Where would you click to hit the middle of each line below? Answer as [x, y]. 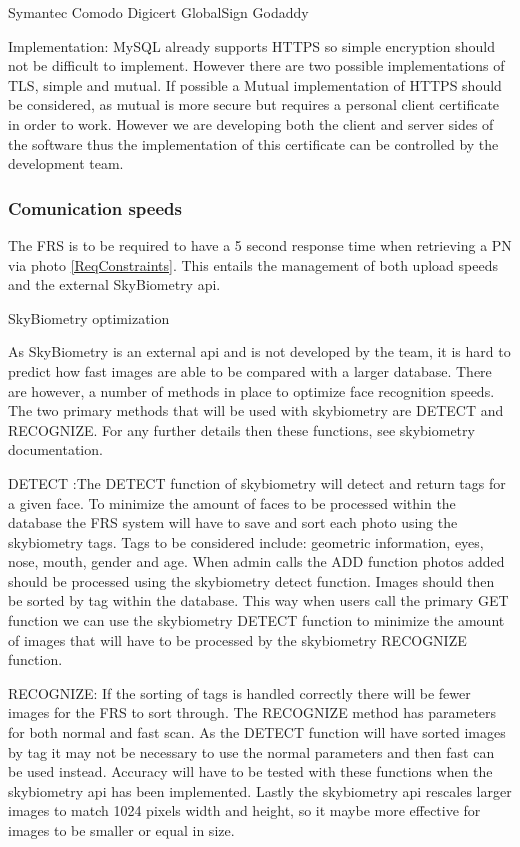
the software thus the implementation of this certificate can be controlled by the [253, 143]
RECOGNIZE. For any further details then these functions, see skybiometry [241, 429]
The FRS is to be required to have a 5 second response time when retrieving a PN [260, 244]
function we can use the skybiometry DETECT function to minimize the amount [256, 620]
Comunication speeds [95, 207]
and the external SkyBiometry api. [114, 284]
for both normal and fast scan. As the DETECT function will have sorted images [257, 732]
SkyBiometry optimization [89, 317]
